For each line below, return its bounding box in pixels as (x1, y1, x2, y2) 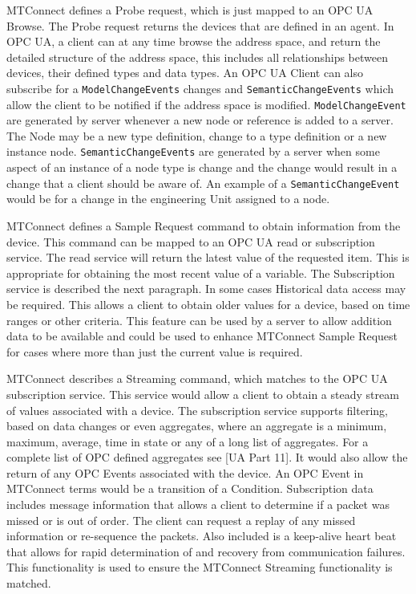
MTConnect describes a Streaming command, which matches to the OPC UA (6, 370, 388, 387)
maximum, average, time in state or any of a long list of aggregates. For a (6, 433, 369, 450)
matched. (6, 575, 51, 592)
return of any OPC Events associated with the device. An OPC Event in (6, 464, 364, 481)
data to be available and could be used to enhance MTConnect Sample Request (6, 328, 398, 344)
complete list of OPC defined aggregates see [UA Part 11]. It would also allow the (6, 449, 408, 466)
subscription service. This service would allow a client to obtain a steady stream (6, 385, 399, 402)
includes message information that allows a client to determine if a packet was (6, 496, 390, 513)
